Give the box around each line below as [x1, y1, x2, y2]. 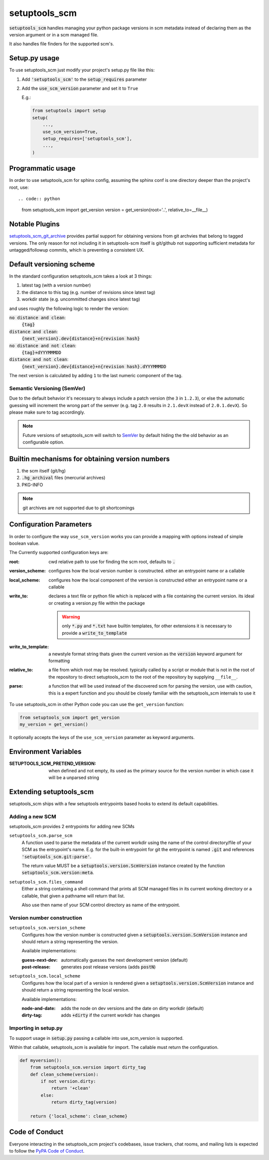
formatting [48, 658, 70, 664]
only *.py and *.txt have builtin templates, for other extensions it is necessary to [62, 623, 232, 629]
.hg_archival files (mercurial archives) [21, 475, 106, 481]
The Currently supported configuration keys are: [9, 550, 109, 556]
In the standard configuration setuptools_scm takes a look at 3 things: [9, 273, 152, 279]
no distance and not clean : [9, 342, 77, 348]
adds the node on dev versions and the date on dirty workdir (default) [61, 1006, 204, 1012]
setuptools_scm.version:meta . [21, 870, 94, 875]
